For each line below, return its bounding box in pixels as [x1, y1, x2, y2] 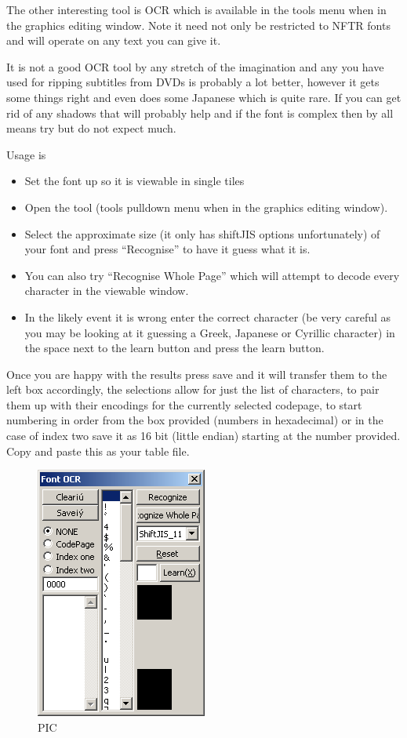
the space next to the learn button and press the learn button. [24, 340, 325, 356]
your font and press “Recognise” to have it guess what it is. [24, 241, 311, 257]
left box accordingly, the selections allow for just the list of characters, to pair [6, 381, 380, 398]
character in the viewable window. [24, 282, 189, 299]
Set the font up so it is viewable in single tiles [24, 173, 245, 189]
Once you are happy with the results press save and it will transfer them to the [6, 365, 387, 382]
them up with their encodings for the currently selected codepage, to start [6, 396, 362, 413]
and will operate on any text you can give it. [6, 32, 221, 49]
